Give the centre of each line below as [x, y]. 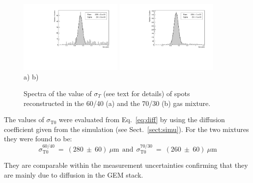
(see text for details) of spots [147, 93]
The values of [24, 119]
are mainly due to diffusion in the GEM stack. [74, 174]
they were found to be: [38, 139]
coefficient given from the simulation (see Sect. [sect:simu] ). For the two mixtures [126, 129]
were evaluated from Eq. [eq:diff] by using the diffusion [142, 119]
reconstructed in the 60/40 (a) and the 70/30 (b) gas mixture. [117, 103]
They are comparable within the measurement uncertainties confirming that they [126, 165]
